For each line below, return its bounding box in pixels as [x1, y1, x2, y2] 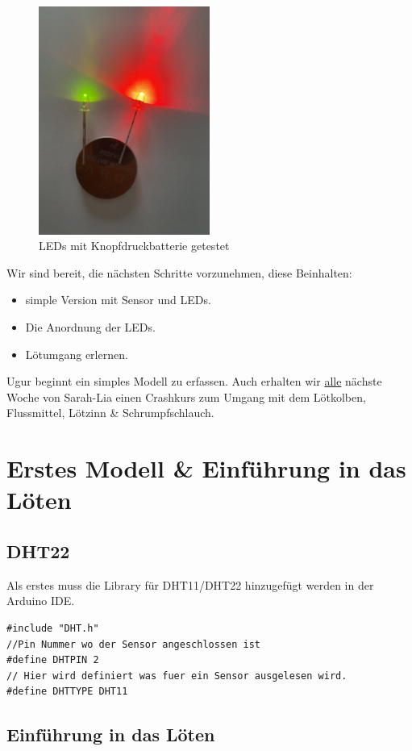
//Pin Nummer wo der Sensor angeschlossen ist [6, 638, 260, 650]
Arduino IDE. [6, 592, 75, 609]
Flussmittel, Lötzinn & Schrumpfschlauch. [6, 404, 214, 421]
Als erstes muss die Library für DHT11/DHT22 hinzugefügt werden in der [6, 576, 374, 593]
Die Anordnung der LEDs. [25, 319, 156, 336]
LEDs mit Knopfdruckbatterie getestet [39, 237, 230, 254]
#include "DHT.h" [6, 622, 99, 634]
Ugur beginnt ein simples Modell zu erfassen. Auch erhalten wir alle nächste [6, 373, 382, 390]
